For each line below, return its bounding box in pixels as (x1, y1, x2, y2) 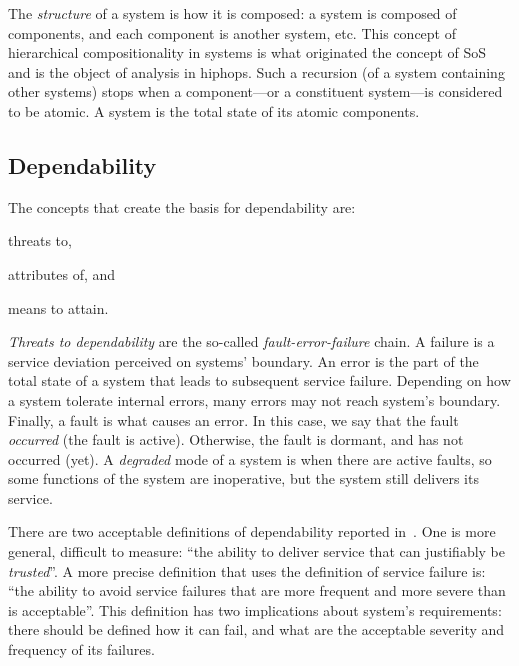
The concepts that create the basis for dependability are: (8, 196, 356, 217)
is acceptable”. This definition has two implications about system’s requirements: (8, 599, 502, 620)
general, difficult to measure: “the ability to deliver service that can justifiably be (8, 541, 505, 562)
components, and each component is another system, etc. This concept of (8, 22, 456, 43)
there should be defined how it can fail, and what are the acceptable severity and (8, 619, 505, 640)
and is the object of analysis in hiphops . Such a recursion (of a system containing (8, 61, 505, 82)
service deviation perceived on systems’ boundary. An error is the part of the (8, 350, 479, 371)
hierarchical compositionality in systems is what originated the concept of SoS (8, 42, 487, 63)
